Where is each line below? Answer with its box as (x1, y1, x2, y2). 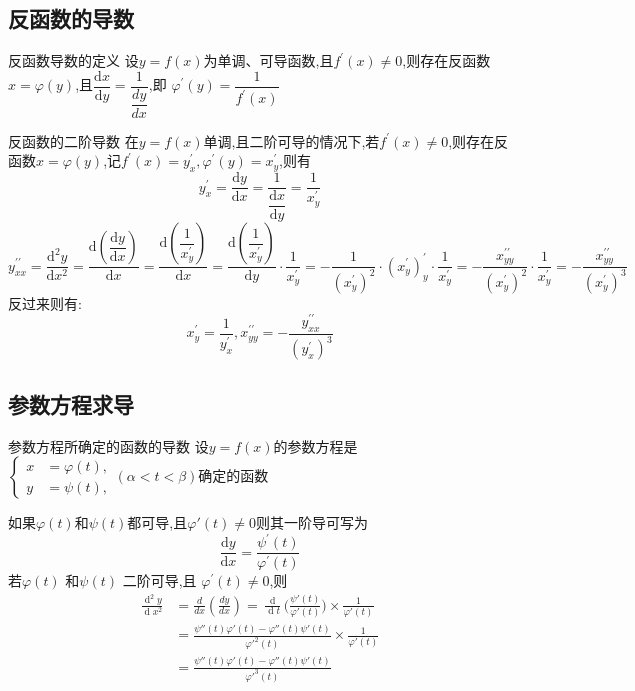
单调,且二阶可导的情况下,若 (203, 130, 380, 151)
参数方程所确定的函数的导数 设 (8, 435, 209, 456)
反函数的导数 (8, 3, 134, 34)
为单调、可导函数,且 (203, 50, 334, 71)
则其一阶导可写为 (255, 512, 368, 533)
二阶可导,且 (122, 570, 197, 591)
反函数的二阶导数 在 (8, 130, 139, 151)
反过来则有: (8, 292, 82, 313)
